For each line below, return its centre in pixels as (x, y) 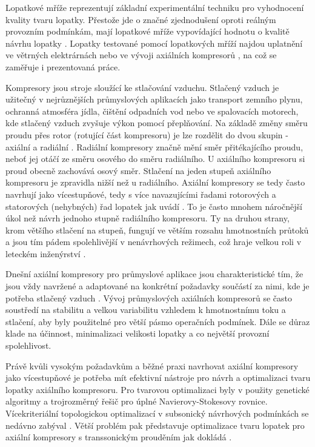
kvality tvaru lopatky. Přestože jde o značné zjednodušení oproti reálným (141, 19)
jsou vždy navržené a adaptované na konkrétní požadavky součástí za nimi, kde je (157, 286)
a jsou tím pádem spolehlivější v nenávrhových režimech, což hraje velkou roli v (154, 242)
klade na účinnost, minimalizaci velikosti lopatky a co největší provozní (138, 333)
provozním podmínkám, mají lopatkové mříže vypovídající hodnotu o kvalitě (148, 31)
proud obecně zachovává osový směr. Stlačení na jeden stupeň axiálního (138, 170)
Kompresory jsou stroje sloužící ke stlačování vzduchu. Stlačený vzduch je (142, 87)
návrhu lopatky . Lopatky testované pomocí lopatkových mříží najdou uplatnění (154, 43)
